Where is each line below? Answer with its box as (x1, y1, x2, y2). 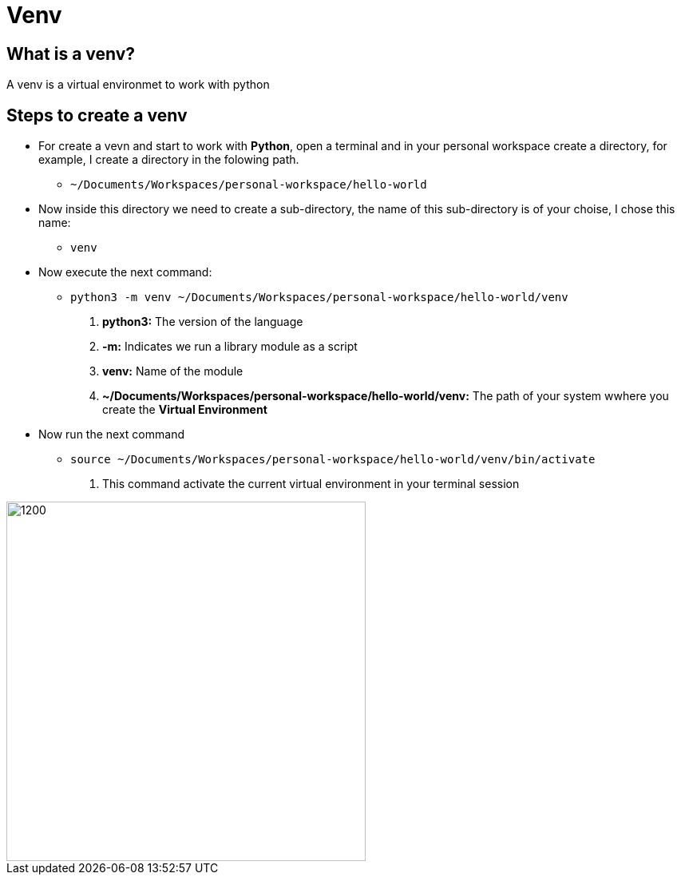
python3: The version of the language (102, 315, 303, 329)
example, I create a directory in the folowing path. (38, 153, 299, 167)
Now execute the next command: (38, 265, 212, 280)
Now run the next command (38, 427, 184, 442)
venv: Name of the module (102, 364, 243, 379)
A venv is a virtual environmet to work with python (6, 77, 270, 92)
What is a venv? (6, 43, 136, 64)
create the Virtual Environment (102, 403, 267, 417)
